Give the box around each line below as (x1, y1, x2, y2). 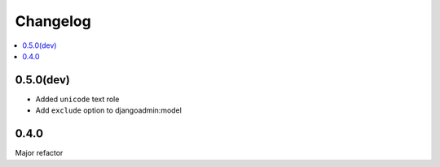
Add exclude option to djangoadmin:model (35, 105, 183, 115)
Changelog (15, 12, 91, 30)
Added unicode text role (35, 94, 120, 104)
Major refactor (15, 148, 64, 158)
